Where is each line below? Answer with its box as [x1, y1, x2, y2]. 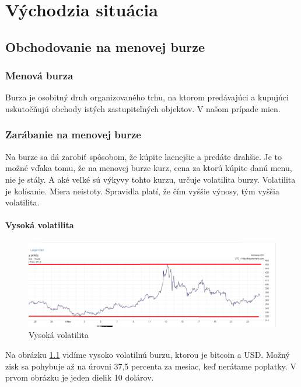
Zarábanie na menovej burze [5, 127, 141, 142]
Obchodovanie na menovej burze [5, 37, 205, 55]
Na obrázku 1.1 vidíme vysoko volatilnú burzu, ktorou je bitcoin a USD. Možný [5, 348, 290, 361]
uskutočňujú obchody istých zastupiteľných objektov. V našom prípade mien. [5, 102, 281, 114]
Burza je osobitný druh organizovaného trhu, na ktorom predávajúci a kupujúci [5, 91, 289, 103]
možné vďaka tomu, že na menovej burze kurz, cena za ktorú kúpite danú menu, [5, 162, 292, 174]
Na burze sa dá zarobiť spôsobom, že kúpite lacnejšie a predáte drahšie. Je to [5, 150, 282, 162]
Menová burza [5, 68, 73, 83]
